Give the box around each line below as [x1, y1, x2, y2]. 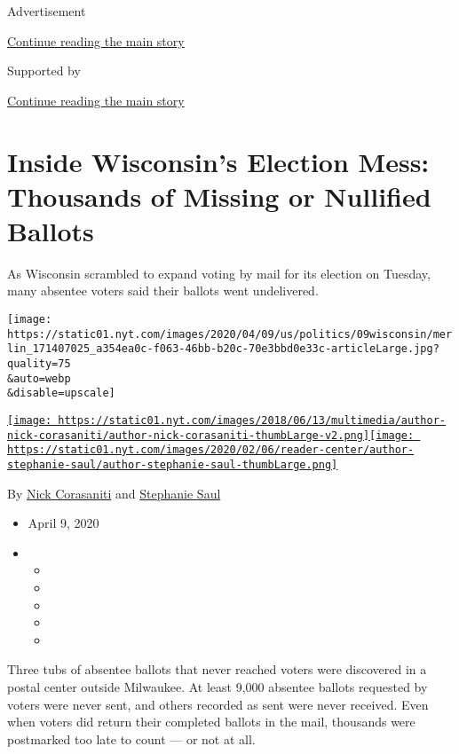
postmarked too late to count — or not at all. [7, 729, 256, 748]
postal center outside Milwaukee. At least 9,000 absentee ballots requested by [7, 677, 428, 695]
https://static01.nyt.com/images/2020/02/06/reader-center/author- [7, 444, 415, 457]
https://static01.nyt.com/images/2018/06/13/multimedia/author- [58, 414, 446, 427]
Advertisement [7, 2, 86, 20]
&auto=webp [7, 372, 71, 385]
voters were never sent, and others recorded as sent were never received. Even [7, 695, 429, 713]
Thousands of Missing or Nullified [7, 177, 431, 214]
